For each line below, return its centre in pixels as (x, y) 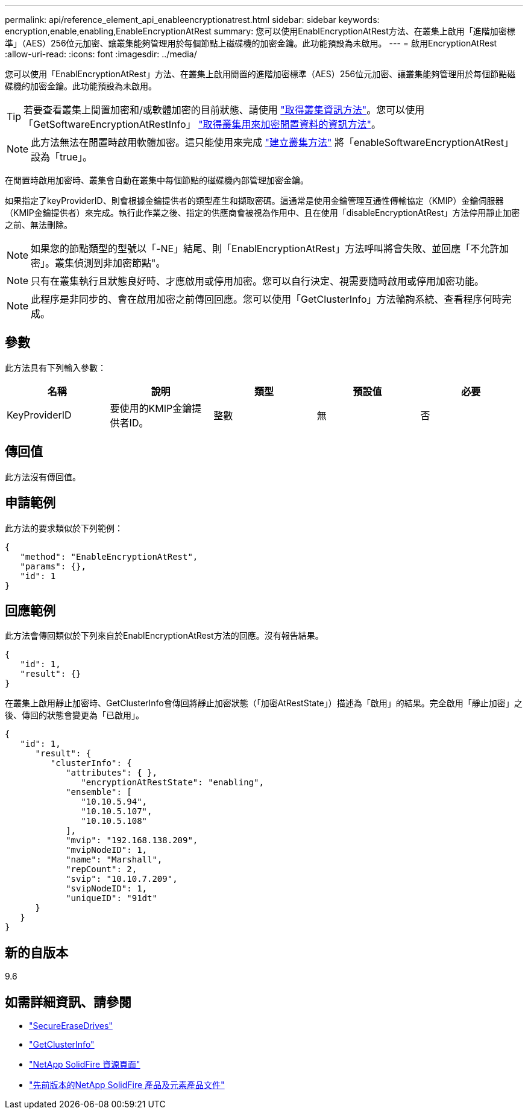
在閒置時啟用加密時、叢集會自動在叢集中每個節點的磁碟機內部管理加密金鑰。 (157, 180)
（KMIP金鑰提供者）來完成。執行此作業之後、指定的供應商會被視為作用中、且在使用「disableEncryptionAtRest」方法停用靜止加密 (262, 213)
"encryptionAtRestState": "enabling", (172, 783)
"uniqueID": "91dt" (112, 898)
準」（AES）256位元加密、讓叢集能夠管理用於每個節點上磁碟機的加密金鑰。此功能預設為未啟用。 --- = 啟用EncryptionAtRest (251, 43)
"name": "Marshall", (114, 860)
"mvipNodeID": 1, (107, 850)
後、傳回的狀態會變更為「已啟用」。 (74, 715)
